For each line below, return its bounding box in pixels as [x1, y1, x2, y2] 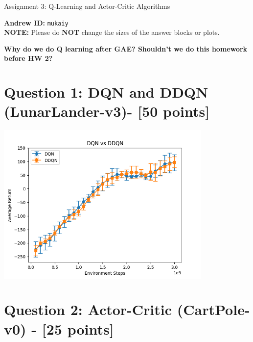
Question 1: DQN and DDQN [4, 82, 208, 102]
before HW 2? [4, 53, 53, 63]
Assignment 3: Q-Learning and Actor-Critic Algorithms [4, 1, 170, 11]
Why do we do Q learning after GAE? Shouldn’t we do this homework [4, 43, 248, 53]
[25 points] [42, 318, 114, 339]
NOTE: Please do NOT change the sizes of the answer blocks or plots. [4, 27, 220, 37]
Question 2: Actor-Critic [4, 299, 172, 319]
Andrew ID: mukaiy [4, 17, 69, 27]
